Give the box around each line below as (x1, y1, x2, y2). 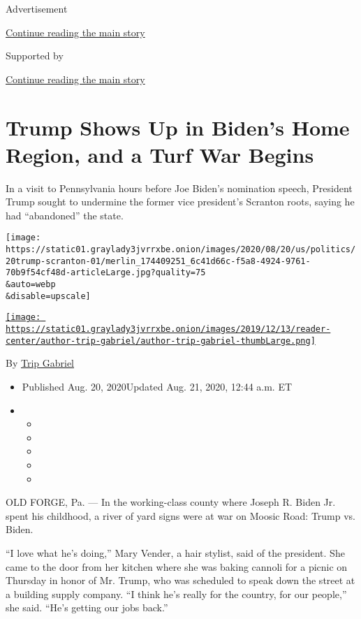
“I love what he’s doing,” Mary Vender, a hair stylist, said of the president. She (6, 545, 345, 560)
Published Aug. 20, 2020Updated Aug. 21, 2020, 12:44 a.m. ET (22, 379, 293, 393)
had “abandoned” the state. (6, 207, 124, 222)
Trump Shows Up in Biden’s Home (6, 112, 350, 141)
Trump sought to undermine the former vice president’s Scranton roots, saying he (6, 194, 355, 209)
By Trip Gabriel (6, 356, 75, 370)
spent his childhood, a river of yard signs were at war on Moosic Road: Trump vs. (6, 508, 356, 523)
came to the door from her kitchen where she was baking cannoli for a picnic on (6, 559, 348, 574)
